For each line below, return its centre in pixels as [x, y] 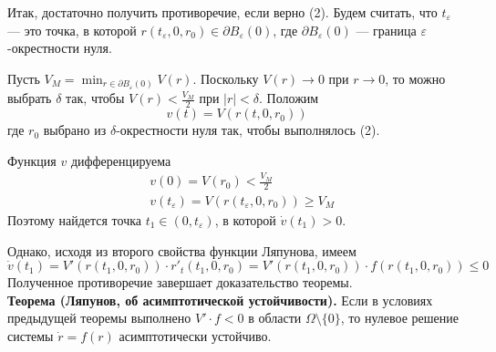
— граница [386, 30]
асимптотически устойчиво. [195, 335]
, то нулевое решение [400, 318]
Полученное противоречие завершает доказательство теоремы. [180, 282]
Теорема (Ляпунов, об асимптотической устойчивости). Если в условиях [220, 300]
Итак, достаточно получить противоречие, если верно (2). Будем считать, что [222, 12]
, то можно [415, 78]
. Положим [289, 98]
